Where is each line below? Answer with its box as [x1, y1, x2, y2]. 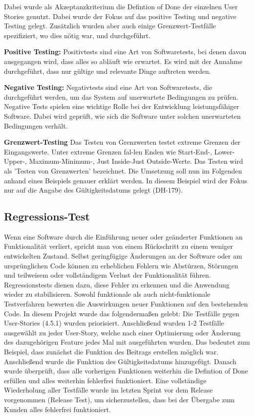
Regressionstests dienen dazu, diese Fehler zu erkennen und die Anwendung [4, 279, 230, 289]
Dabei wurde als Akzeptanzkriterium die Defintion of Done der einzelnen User [4, 1, 238, 11]
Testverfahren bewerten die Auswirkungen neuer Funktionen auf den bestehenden [4, 299, 248, 309]
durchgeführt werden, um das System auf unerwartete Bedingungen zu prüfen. [4, 91, 238, 102]
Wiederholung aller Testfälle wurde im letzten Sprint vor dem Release [4, 385, 213, 395]
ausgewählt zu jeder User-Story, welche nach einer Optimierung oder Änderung [4, 327, 241, 337]
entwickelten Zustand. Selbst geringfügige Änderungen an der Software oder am [4, 251, 242, 261]
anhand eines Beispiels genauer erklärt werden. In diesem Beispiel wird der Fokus [4, 175, 248, 185]
